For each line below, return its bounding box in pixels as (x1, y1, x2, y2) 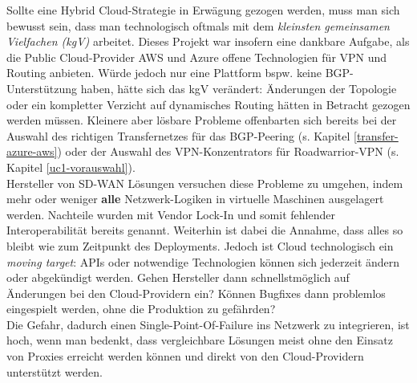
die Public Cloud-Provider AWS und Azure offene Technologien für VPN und (6, 48, 387, 65)
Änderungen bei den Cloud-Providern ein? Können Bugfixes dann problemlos (6, 284, 386, 301)
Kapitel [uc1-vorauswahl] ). (6, 158, 136, 175)
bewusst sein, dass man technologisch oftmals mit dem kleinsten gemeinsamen (6, 17, 390, 34)
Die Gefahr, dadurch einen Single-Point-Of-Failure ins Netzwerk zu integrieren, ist (6, 316, 410, 332)
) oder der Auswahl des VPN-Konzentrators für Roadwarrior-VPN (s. (57, 143, 399, 160)
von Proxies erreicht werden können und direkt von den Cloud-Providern (6, 348, 364, 365)
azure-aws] (6, 143, 58, 160)
